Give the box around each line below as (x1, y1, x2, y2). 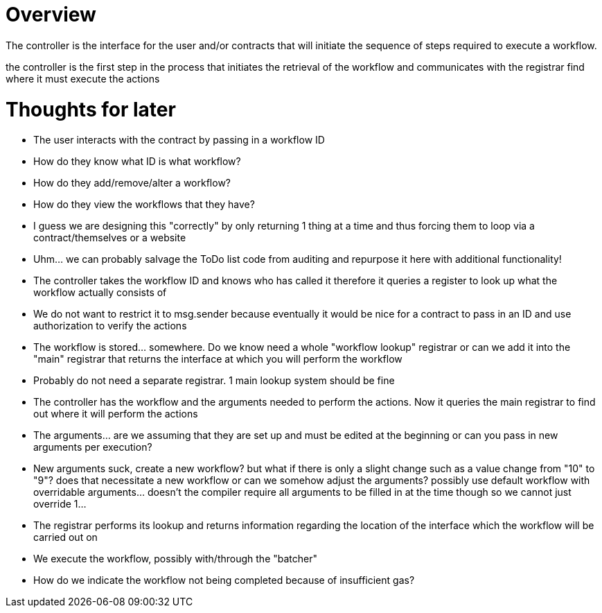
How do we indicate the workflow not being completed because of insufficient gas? (33, 574, 415, 587)
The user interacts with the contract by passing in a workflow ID (33, 134, 325, 146)
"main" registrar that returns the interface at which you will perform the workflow (33, 353, 402, 365)
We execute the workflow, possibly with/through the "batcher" (33, 553, 317, 565)
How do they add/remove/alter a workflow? (33, 177, 231, 189)
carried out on (33, 531, 98, 544)
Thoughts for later (6, 97, 176, 121)
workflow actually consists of (33, 286, 167, 299)
